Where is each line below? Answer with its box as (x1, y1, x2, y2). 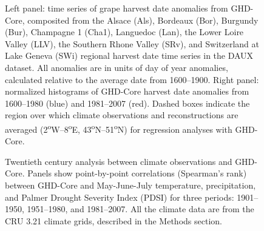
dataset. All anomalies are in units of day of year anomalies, (5, 61, 228, 73)
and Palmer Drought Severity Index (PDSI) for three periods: (5, 190, 234, 203)
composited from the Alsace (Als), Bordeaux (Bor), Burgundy (27, 13, 259, 26)
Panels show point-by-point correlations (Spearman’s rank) (27, 167, 247, 179)
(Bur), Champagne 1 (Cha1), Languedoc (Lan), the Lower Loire (5, 25, 244, 38)
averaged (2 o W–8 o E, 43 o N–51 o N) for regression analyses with (5, 121, 232, 135)
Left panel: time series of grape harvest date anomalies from (5, 2, 228, 14)
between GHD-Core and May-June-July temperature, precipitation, (5, 178, 256, 191)
